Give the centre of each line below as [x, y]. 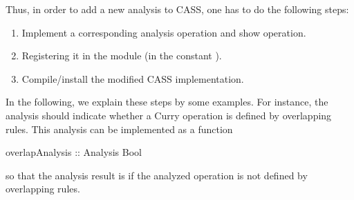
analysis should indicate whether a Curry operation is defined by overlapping [169, 115]
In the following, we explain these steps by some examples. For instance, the [167, 102]
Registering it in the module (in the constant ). [122, 56]
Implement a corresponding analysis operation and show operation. [164, 32]
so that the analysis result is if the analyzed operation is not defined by [157, 175]
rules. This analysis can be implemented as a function [119, 129]
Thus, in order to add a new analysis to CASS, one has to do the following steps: [177, 9]
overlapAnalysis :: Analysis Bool [74, 152]
